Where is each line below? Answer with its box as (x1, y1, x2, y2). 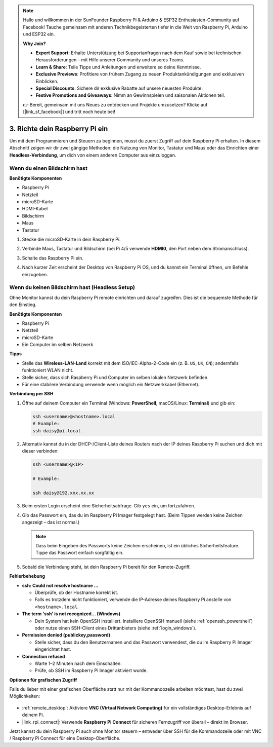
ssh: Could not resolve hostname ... (22, 582, 99, 588)
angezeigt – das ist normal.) (22, 519, 80, 526)
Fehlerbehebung (9, 573, 45, 579)
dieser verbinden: (22, 447, 59, 454)
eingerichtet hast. (34, 646, 71, 652)
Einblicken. (35, 78, 59, 84)
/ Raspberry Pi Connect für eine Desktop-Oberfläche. (9, 735, 121, 741)
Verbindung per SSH (9, 391, 54, 397)
